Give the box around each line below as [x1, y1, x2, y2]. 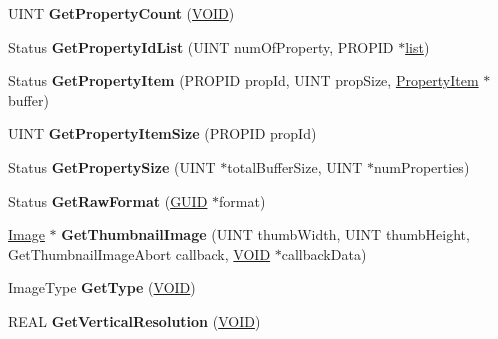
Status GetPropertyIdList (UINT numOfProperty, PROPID [8, 36, 394, 57]
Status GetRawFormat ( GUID [8, 190, 208, 211]
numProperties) [374, 156, 470, 177]
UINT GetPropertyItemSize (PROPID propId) [8, 123, 317, 144]
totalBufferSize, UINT [227, 156, 363, 177]
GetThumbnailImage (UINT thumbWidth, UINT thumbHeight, [61, 224, 470, 245]
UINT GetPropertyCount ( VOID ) [8, 3, 235, 23]
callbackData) [281, 243, 367, 264]
